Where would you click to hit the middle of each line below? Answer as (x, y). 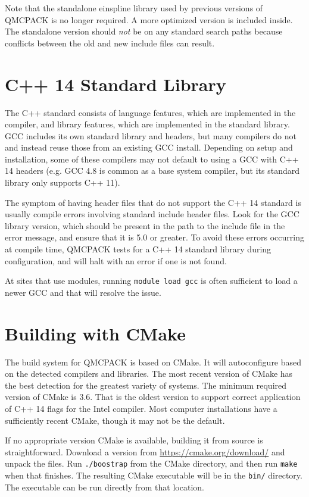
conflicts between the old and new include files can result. (110, 43)
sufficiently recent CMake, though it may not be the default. (115, 420)
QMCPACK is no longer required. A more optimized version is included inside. (149, 19)
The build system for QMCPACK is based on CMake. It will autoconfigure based (153, 362)
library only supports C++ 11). (63, 182)
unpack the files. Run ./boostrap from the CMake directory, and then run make (151, 463)
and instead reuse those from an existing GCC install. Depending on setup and (149, 147)
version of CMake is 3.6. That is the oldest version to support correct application (153, 397)
